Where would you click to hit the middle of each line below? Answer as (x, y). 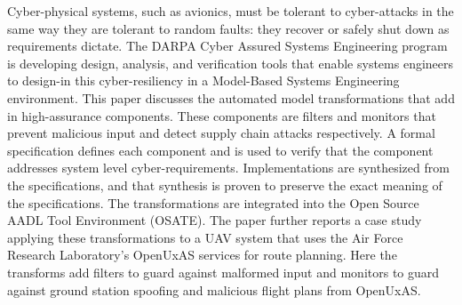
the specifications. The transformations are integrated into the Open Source (213, 202)
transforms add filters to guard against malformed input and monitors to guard (223, 272)
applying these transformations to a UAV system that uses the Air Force (205, 237)
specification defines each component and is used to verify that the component (220, 150)
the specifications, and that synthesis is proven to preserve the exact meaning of (225, 185)
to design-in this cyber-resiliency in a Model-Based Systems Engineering (203, 80)
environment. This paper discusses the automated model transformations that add (231, 97)
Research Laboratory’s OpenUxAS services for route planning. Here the (202, 255)
